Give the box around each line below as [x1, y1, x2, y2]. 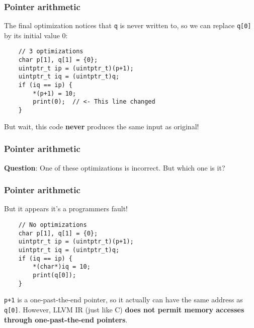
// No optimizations [18, 221, 87, 228]
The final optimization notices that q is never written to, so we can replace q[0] [4, 20, 251, 31]
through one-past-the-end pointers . [4, 314, 128, 324]
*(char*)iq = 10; [33, 263, 91, 271]
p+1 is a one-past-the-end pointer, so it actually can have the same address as [4, 294, 243, 305]
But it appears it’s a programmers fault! [4, 203, 128, 214]
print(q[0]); [33, 271, 76, 279]
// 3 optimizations [18, 48, 83, 55]
